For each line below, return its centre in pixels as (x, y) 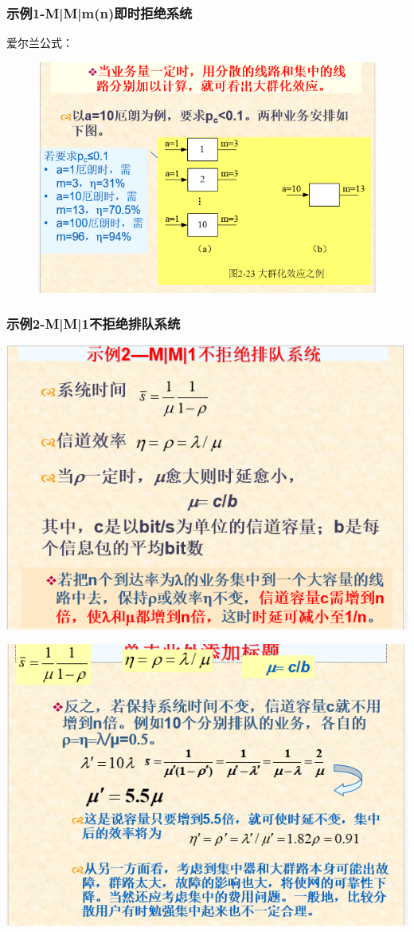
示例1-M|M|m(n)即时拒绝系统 (100, 12)
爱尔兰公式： (40, 43)
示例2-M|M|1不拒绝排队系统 (94, 324)
